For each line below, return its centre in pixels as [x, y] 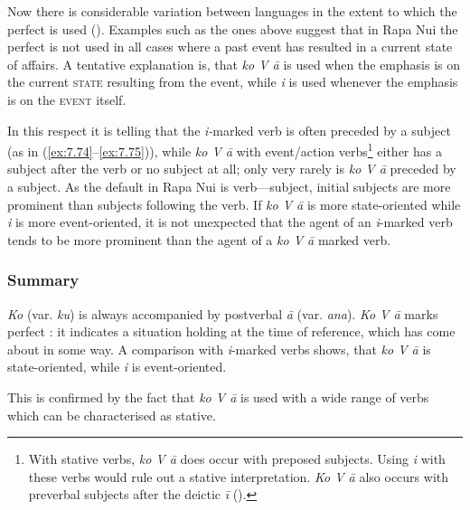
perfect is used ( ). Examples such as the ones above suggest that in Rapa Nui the [233, 28]
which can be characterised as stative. [112, 415]
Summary [43, 280]
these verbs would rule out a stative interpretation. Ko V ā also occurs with [239, 476]
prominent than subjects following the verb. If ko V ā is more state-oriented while [234, 204]
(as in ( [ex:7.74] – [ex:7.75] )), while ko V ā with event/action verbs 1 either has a [225, 150]
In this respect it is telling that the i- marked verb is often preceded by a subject [229, 130]
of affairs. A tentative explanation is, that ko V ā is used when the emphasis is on [234, 64]
